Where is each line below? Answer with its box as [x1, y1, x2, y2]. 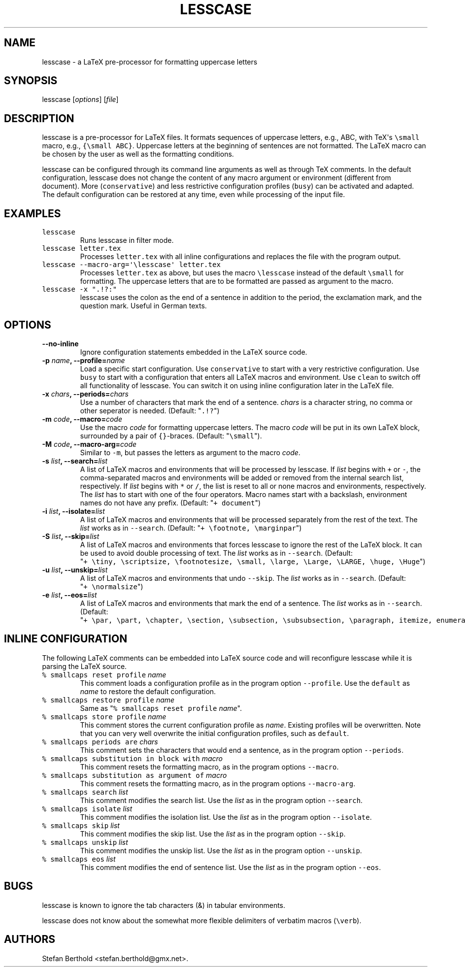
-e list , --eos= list [42, 590, 97, 599]
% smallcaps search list [42, 787, 128, 796]
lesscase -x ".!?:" [42, 285, 117, 294]
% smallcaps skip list [42, 821, 120, 830]
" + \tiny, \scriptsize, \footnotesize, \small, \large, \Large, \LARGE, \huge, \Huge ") [80, 557, 426, 566]
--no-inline [42, 339, 79, 348]
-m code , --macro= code [42, 414, 122, 423]
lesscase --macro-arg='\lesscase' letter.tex [42, 261, 221, 269]
